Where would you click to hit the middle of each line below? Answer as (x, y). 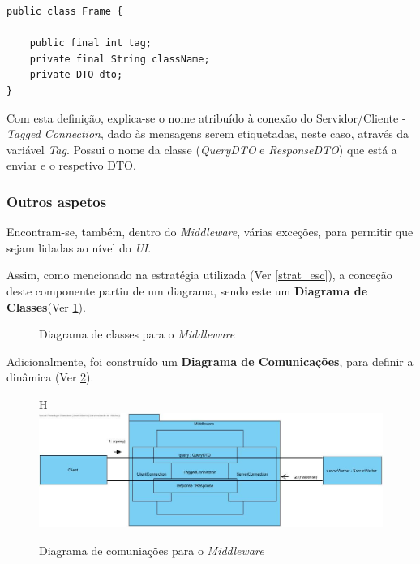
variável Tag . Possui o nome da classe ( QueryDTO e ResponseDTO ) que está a (202, 149)
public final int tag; (90, 43)
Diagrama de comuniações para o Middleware (152, 550)
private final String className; (120, 59)
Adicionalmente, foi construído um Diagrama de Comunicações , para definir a (210, 361)
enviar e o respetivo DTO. (71, 165)
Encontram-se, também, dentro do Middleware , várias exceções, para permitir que (210, 232)
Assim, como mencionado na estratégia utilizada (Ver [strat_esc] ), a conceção (199, 275)
